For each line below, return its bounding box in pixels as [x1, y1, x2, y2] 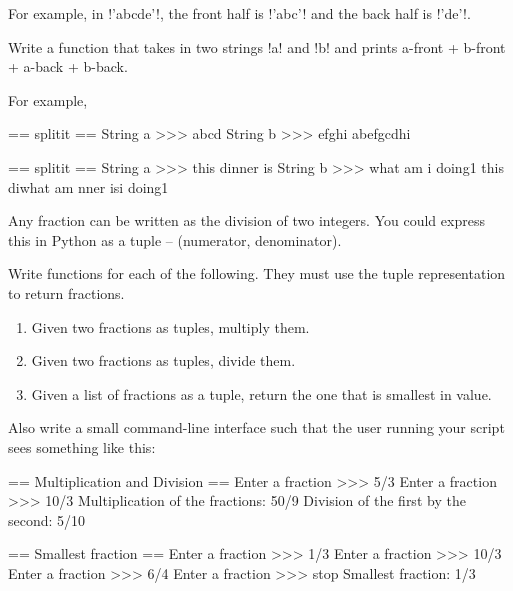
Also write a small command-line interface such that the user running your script [8, 417, 505, 438]
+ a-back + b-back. [8, 56, 128, 77]
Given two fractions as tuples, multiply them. [31, 316, 310, 337]
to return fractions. [8, 282, 125, 303]
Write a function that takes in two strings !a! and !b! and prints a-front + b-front [8, 36, 506, 57]
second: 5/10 [8, 509, 86, 530]
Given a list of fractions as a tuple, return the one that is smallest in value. [31, 383, 492, 404]
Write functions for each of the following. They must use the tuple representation [8, 263, 506, 284]
